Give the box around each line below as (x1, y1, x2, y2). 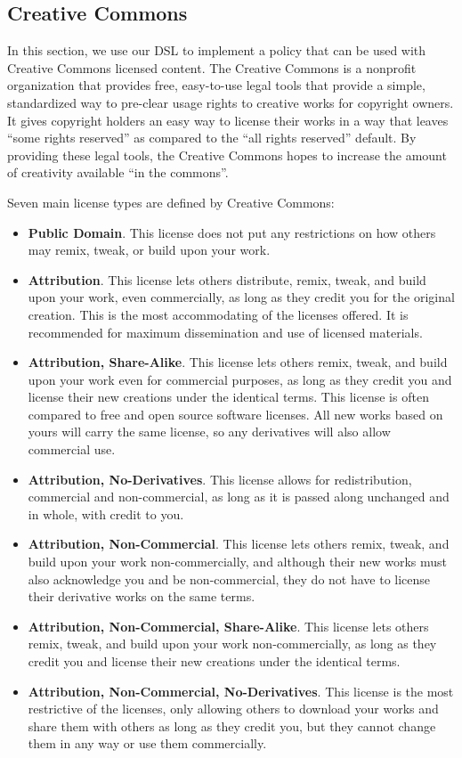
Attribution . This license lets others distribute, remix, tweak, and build (28, 270, 426, 289)
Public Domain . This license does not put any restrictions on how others (28, 223, 436, 241)
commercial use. (28, 440, 116, 459)
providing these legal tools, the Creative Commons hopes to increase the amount (7, 145, 447, 164)
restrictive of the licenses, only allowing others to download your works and (28, 699, 439, 718)
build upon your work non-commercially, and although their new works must (28, 552, 447, 571)
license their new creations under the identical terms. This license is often (28, 387, 429, 406)
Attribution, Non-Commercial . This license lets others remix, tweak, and (28, 534, 450, 553)
